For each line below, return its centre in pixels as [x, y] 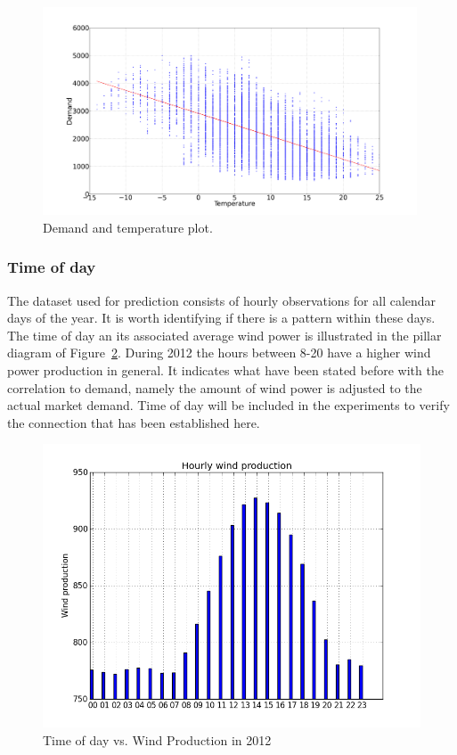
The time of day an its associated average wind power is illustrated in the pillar [224, 335]
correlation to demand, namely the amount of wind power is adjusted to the [215, 387]
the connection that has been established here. [134, 422]
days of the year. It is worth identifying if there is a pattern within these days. [221, 318]
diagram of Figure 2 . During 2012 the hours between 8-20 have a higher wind [219, 353]
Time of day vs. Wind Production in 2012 [157, 739]
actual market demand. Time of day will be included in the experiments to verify [228, 405]
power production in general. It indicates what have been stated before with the [225, 370]
